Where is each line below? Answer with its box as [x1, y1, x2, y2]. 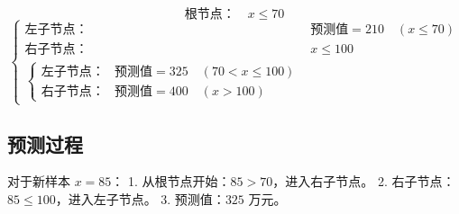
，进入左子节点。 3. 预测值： [55, 189, 225, 208]
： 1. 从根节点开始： [111, 172, 231, 191]
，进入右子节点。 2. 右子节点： [272, 172, 455, 191]
